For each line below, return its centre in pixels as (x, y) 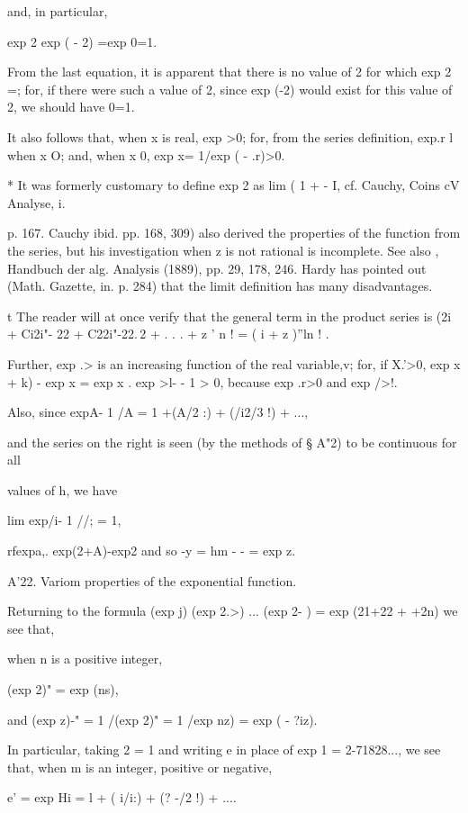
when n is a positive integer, (85, 659)
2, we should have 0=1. (71, 107)
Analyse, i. (36, 202)
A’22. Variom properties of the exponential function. (152, 580)
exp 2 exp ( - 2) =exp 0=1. (82, 41)
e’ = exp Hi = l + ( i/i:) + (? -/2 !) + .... (122, 797)
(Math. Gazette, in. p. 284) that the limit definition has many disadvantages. (220, 286)
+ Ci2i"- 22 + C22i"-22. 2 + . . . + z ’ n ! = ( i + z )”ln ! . (168, 334)
